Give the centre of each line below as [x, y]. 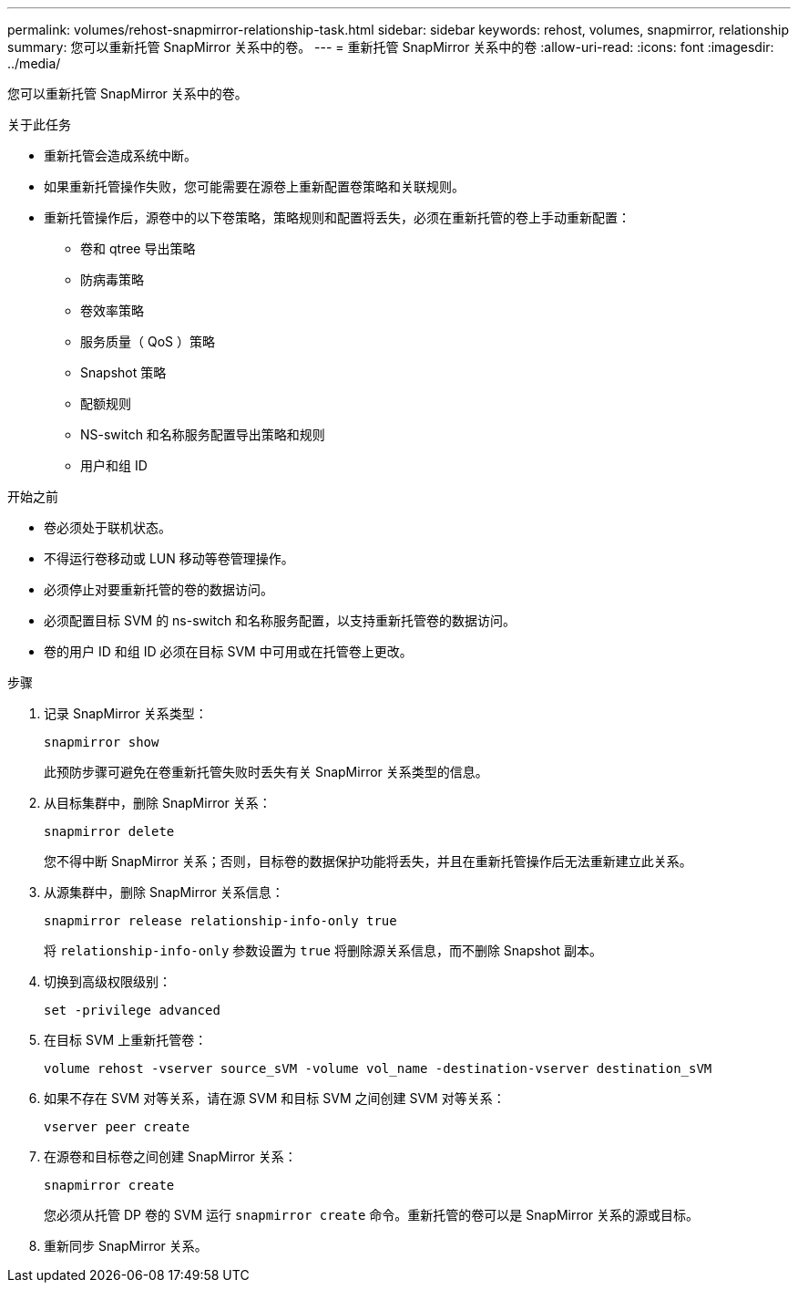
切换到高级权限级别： [107, 981]
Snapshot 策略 [123, 372]
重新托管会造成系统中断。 [120, 155]
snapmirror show [102, 742]
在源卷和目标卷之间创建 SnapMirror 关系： [170, 1156]
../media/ [34, 63]
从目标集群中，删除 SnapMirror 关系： [158, 803]
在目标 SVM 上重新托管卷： [126, 1040]
